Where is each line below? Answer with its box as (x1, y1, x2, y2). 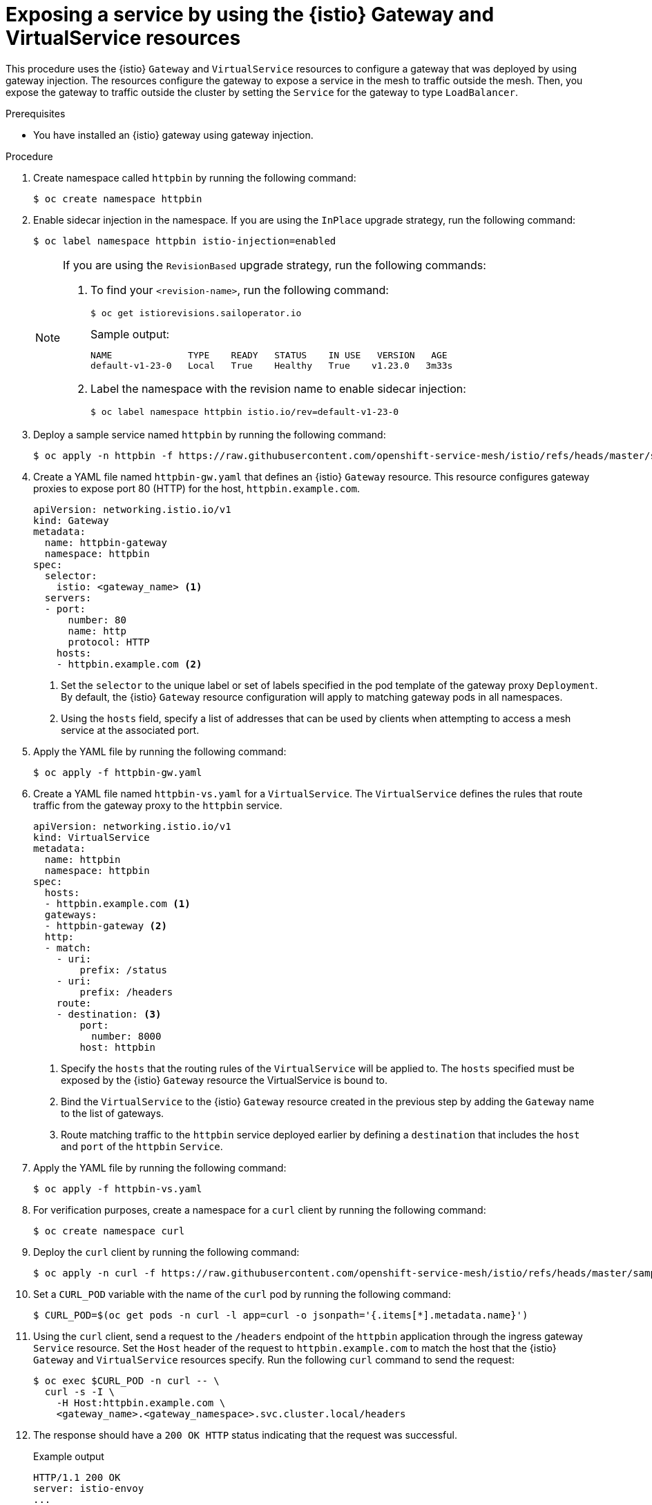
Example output (33, 1450, 104, 1462)
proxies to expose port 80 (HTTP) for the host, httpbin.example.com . (33, 482, 361, 494)
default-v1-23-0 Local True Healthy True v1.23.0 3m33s (90, 360, 453, 371)
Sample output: (90, 327, 170, 341)
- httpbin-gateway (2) (44, 920, 167, 931)
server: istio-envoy (33, 1482, 144, 1494)
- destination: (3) (56, 1008, 162, 1020)
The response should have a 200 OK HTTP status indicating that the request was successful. (33, 1428, 457, 1441)
